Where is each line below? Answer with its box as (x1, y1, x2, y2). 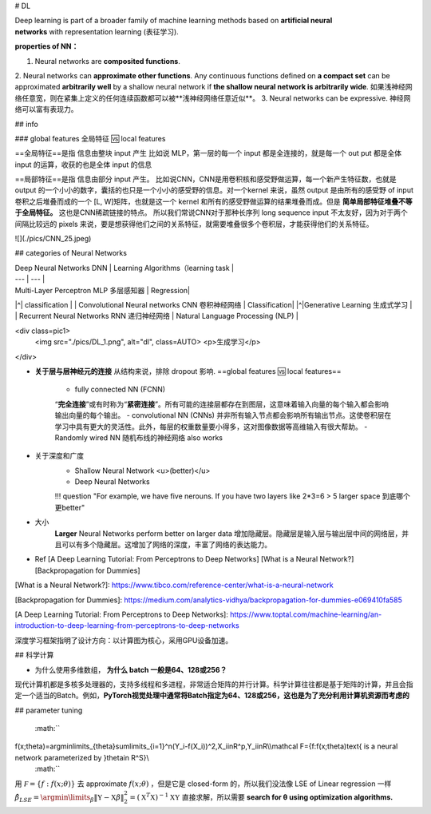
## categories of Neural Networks (14, 248, 128, 258)
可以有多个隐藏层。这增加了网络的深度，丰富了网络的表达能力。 (61, 540, 271, 550)
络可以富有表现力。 (14, 105, 78, 114)
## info (14, 119, 39, 129)
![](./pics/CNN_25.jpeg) (14, 234, 92, 244)
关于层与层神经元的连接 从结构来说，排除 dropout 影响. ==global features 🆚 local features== (34, 366, 342, 375)
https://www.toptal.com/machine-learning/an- (230, 610, 382, 619)
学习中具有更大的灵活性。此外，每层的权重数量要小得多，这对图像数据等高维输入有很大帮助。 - (54, 422, 368, 431)
